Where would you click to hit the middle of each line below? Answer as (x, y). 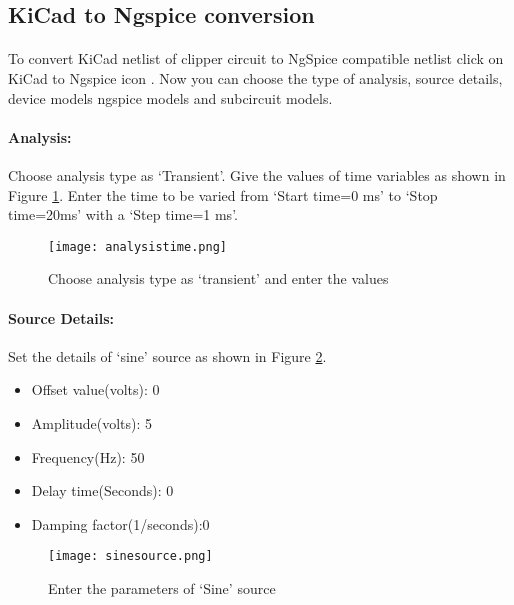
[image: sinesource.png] (130, 556)
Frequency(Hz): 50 (88, 456)
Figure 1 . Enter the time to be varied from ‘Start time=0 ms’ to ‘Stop (223, 194)
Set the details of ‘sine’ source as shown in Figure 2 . (167, 355)
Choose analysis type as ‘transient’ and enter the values (218, 278)
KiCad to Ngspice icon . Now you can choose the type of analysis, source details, (255, 77)
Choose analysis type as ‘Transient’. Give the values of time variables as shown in (257, 174)
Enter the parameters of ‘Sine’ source (162, 588)
